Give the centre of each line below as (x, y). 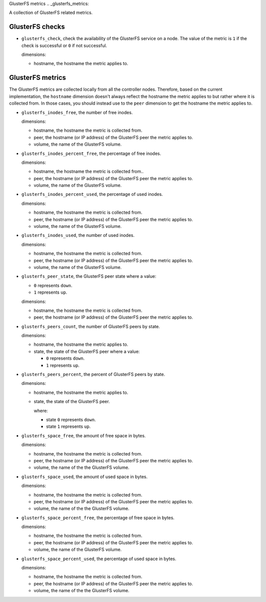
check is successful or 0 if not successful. (64, 45)
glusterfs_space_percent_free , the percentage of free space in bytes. (98, 518)
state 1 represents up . (68, 426)
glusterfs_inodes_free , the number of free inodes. (77, 112)
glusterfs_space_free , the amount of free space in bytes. (84, 435)
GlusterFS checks (37, 27)
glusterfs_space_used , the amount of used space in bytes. (84, 477)
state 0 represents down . (71, 420)
